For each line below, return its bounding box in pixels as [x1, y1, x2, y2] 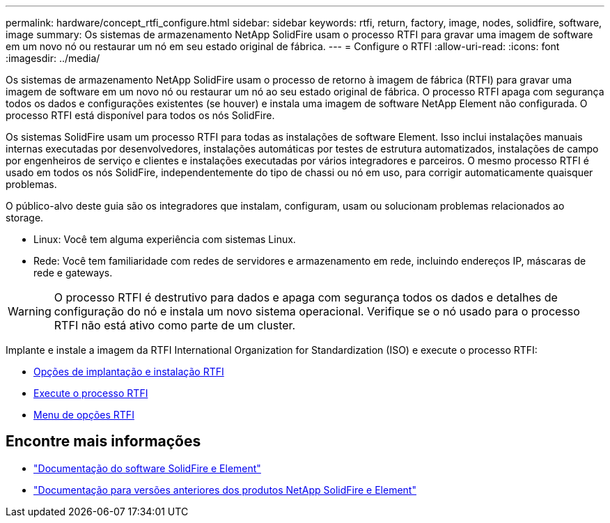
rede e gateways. [33, 267, 113, 279]
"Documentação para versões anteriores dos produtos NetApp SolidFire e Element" [33, 483, 416, 496]
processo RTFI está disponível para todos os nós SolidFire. [6, 109, 275, 121]
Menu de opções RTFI [33, 409, 134, 421]
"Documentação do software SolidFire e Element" [33, 462, 261, 474]
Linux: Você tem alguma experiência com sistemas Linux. [33, 233, 296, 245]
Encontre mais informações [6, 432, 201, 451]
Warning [8, 304, 52, 318]
